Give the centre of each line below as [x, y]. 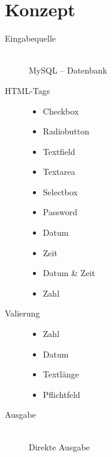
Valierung [22, 313]
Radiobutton [66, 131]
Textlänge [61, 374]
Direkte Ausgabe [59, 446]
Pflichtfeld [61, 394]
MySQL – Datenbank [68, 70]
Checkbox [61, 111]
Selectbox [60, 191]
